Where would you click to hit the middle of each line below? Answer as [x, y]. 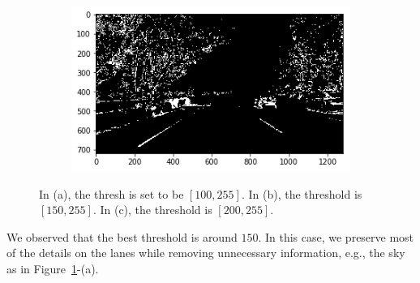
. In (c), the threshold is [152, 210]
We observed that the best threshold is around [122, 236]
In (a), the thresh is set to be [111, 193]
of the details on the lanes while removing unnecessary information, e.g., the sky [206, 253]
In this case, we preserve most [339, 236]
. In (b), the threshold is [302, 193]
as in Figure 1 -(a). [53, 268]
